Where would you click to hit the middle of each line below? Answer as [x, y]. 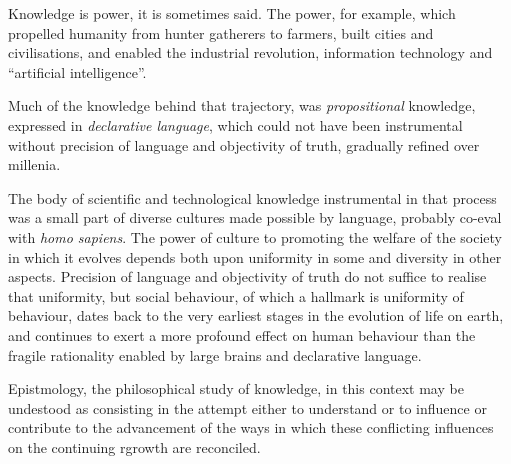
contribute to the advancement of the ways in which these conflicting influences [251, 427]
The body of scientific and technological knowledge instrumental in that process [252, 197]
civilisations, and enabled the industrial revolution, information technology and [250, 52]
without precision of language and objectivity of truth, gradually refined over [244, 144]
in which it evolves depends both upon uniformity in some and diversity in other [255, 256]
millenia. [34, 164]
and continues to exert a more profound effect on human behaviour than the [242, 334]
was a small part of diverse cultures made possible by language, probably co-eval [255, 217]
